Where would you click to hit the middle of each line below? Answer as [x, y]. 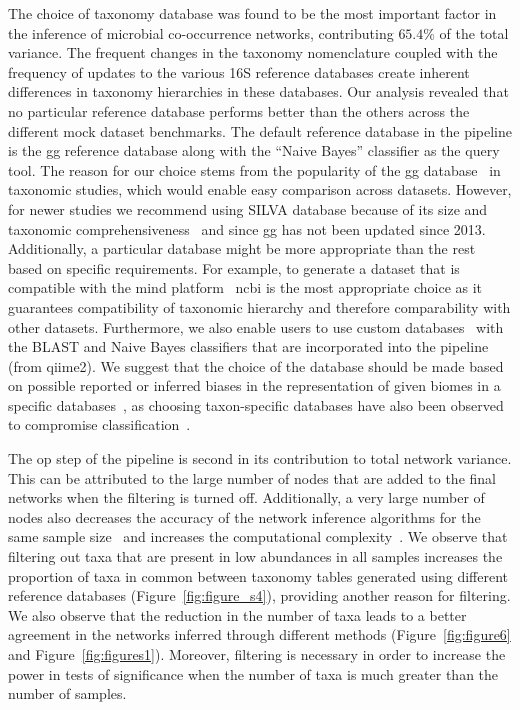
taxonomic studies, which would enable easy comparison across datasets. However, [260, 189]
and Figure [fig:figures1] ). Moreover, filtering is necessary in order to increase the [257, 654]
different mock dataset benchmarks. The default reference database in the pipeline [260, 130]
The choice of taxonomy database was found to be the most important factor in [252, 13]
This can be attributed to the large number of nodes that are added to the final [252, 477]
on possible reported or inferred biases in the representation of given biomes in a [254, 385]
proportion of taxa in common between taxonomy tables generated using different [258, 575]
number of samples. [67, 693]
